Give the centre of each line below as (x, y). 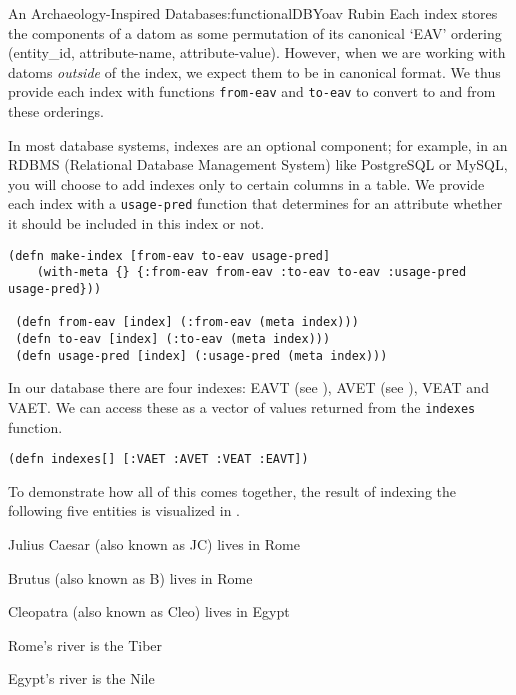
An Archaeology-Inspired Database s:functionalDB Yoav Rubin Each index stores (253, 13)
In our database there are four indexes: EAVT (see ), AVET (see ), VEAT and (248, 387)
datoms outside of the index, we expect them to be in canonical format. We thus (254, 71)
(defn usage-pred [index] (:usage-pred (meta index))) (201, 355)
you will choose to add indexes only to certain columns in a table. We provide (246, 183)
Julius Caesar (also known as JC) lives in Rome (154, 543)
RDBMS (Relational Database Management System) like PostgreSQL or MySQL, (258, 164)
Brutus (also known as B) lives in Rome (130, 577)
